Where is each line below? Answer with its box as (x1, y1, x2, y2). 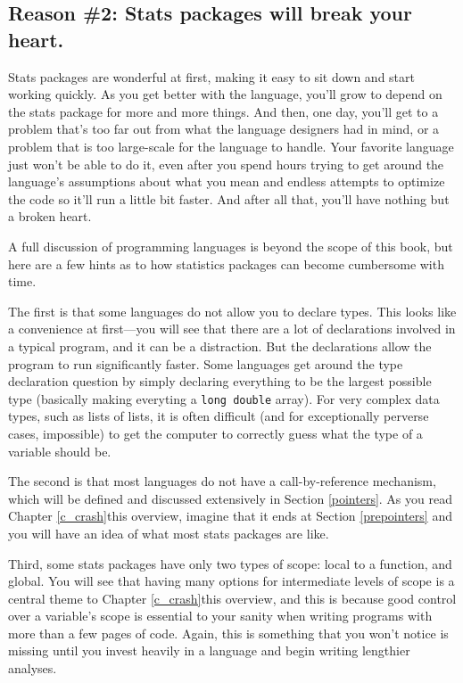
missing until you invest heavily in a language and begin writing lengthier (8, 641, 410, 660)
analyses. (8, 659, 57, 678)
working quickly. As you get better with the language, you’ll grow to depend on (8, 85, 442, 103)
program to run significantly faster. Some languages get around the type (8, 354, 403, 373)
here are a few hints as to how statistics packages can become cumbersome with (8, 254, 444, 273)
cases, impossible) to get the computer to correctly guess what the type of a (8, 424, 423, 442)
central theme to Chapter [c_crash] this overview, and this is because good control (8, 588, 457, 607)
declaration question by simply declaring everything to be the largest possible (8, 372, 432, 391)
